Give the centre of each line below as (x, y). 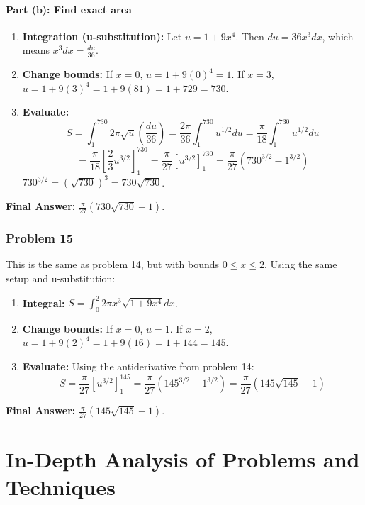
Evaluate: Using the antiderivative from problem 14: (138, 366)
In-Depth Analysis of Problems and (183, 459)
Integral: (44, 302)
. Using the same (301, 264)
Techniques (61, 487)
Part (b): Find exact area (69, 9)
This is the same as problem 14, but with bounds (113, 264)
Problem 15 (40, 238)
